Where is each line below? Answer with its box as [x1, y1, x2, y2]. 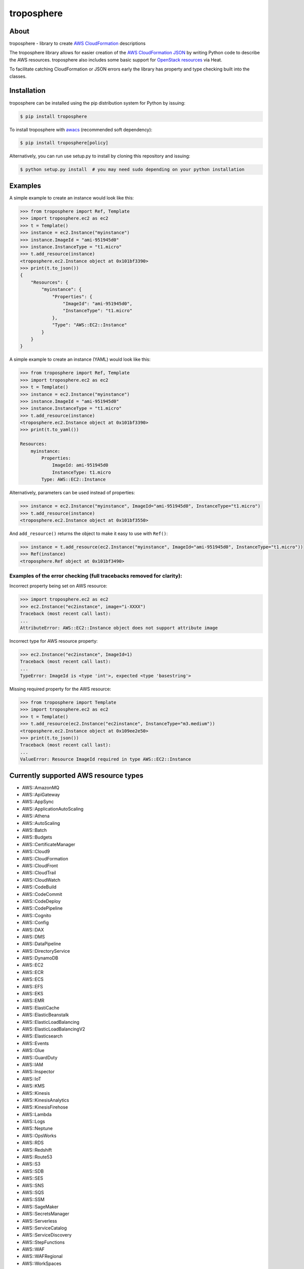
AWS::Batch [22, 827, 47, 833]
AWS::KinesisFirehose [22, 1104, 68, 1110]
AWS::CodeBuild [22, 884, 57, 890]
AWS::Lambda [22, 1111, 52, 1117]
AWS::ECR [22, 969, 44, 975]
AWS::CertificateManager [22, 841, 75, 847]
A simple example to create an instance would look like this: [9, 194, 134, 201]
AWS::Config [22, 919, 49, 926]
